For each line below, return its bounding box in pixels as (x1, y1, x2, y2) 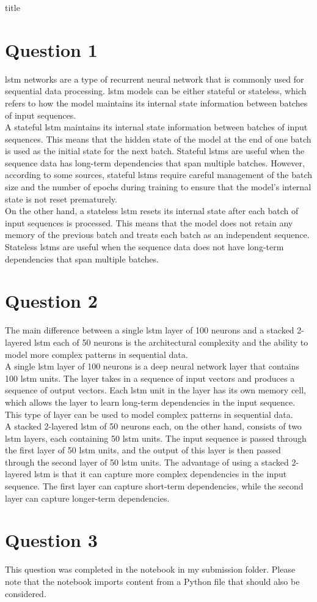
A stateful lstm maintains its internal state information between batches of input (5, 121, 308, 133)
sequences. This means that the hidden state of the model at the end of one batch (5, 132, 312, 145)
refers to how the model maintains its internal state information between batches (5, 96, 308, 109)
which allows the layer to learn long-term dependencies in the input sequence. (5, 395, 296, 408)
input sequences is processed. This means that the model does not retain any (5, 216, 293, 229)
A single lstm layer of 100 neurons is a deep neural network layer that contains (5, 360, 300, 373)
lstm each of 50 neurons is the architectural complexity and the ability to (34, 335, 308, 348)
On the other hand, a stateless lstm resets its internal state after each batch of (5, 204, 299, 217)
